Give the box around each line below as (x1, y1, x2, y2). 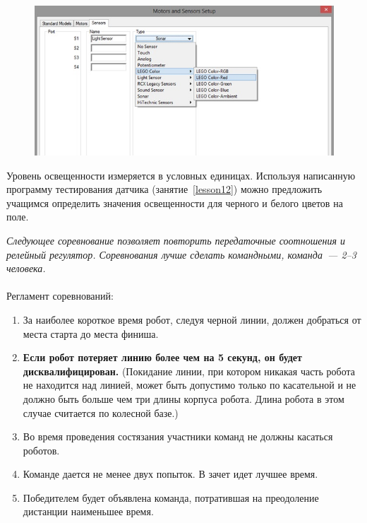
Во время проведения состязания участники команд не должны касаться (23, 429, 333, 444)
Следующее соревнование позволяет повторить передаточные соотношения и (6, 233, 345, 247)
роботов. (23, 442, 60, 457)
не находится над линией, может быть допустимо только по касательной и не (23, 377, 356, 392)
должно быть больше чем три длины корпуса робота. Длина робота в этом (23, 391, 344, 406)
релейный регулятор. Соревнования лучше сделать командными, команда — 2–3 (6, 247, 356, 261)
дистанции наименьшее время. (23, 504, 154, 519)
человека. (6, 261, 46, 276)
